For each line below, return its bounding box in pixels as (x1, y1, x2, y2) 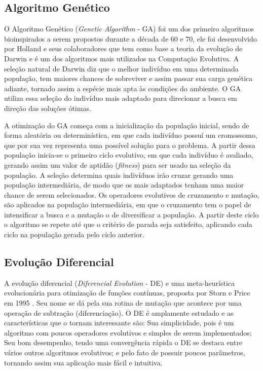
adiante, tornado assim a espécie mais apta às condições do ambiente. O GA (4, 83, 241, 93)
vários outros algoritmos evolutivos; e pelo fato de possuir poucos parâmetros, (4, 347, 245, 358)
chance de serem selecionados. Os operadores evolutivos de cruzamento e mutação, (4, 189, 259, 200)
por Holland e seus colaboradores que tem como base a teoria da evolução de (4, 43, 243, 54)
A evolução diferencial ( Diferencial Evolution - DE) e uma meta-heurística (4, 277, 235, 288)
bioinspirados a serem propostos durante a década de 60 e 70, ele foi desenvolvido (4, 33, 257, 44)
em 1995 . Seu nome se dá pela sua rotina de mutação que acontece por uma (4, 298, 242, 308)
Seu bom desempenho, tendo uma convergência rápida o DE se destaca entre (4, 337, 243, 348)
